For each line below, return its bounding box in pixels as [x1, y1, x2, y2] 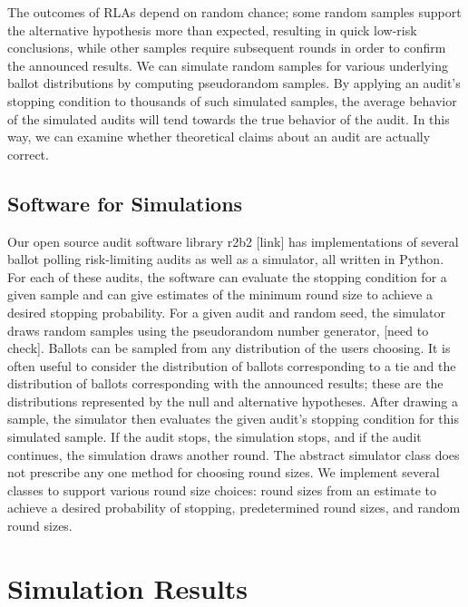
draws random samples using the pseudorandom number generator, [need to [7, 320, 429, 339]
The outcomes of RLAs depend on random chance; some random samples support [7, 3, 462, 21]
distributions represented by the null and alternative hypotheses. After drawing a [7, 391, 458, 410]
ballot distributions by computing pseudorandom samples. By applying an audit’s [7, 73, 461, 93]
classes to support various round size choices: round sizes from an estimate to [7, 480, 437, 499]
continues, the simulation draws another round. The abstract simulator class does [7, 445, 460, 464]
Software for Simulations [7, 189, 243, 217]
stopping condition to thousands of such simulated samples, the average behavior [7, 91, 457, 110]
